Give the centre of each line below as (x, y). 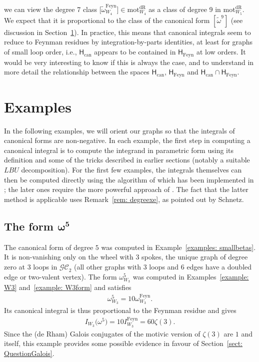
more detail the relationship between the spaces (77, 72)
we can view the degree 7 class (51, 9)
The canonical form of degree (49, 247)
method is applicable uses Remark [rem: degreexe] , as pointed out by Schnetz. (124, 199)
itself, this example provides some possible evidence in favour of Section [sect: (123, 343)
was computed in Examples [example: (191, 276)
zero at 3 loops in (31, 266)
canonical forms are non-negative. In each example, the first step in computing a (127, 140)
